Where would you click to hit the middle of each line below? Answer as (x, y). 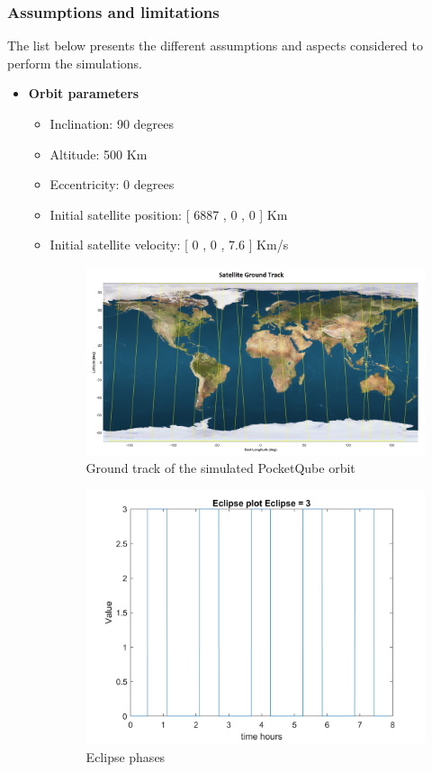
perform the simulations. (75, 63)
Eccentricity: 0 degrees (112, 184)
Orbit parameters (84, 93)
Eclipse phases (126, 756)
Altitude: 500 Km (99, 154)
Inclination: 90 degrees (112, 123)
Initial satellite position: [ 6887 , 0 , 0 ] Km (169, 214)
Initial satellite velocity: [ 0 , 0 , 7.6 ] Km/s (169, 245)
